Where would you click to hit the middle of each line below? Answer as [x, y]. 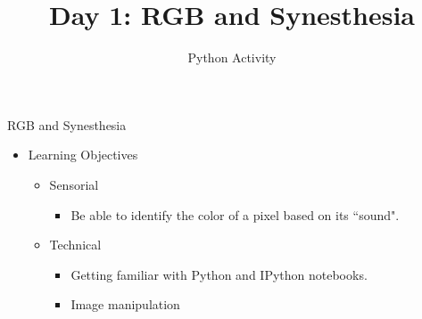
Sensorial [74, 184]
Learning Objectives [83, 155]
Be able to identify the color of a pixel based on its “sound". [235, 214]
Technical [75, 245]
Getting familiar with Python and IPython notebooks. [219, 274]
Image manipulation [125, 304]
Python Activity [232, 57]
